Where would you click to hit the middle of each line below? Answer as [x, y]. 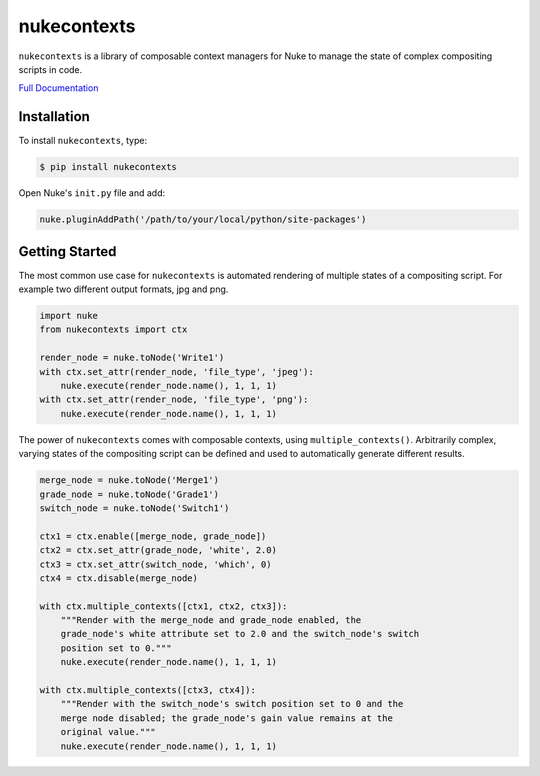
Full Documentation [58, 88]
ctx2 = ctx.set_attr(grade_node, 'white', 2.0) [158, 550]
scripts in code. [50, 69]
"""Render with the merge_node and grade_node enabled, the [211, 620]
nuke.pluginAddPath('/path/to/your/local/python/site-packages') [203, 219]
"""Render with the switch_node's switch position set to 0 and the [232, 704]
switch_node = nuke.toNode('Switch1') [134, 508]
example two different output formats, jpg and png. [123, 289]
